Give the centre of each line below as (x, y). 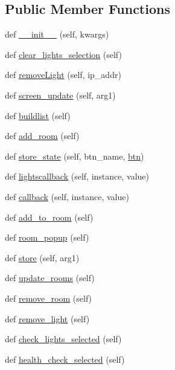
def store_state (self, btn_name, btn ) (75, 156)
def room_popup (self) (47, 237)
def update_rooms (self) (50, 278)
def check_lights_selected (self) (63, 339)
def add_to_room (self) (49, 217)
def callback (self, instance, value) (67, 196)
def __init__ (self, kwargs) (57, 34)
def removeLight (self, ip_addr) (63, 75)
